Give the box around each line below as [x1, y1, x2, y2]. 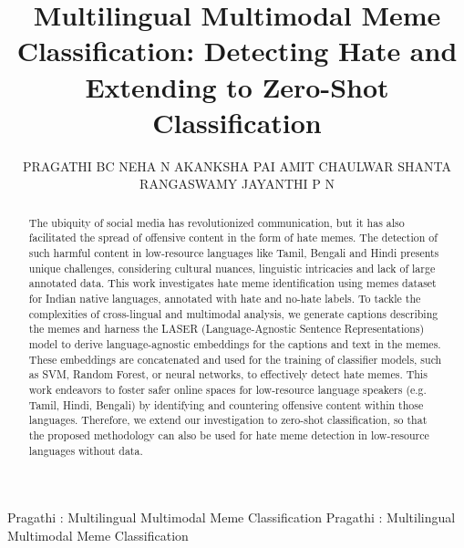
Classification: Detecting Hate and [16, 32, 458, 69]
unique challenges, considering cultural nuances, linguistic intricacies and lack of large [28, 260, 436, 275]
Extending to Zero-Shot [85, 67, 389, 105]
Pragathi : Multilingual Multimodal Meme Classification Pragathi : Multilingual [7, 508, 456, 527]
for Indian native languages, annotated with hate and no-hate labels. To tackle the [28, 290, 421, 305]
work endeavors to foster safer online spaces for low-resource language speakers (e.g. [28, 381, 427, 397]
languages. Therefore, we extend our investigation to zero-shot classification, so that [28, 412, 428, 428]
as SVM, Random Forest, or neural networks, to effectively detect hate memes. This [28, 367, 428, 382]
